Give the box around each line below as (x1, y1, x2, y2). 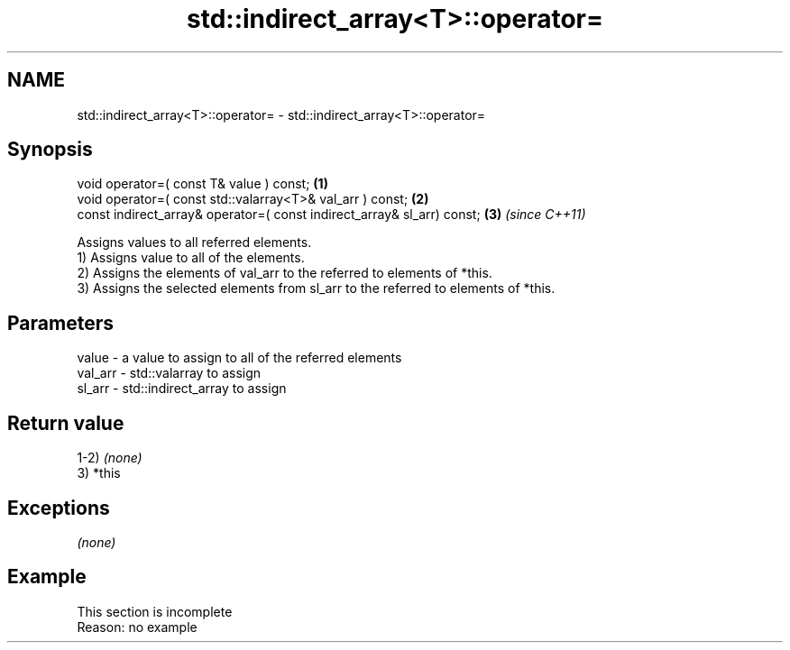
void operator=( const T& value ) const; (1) (77, 176, 328, 192)
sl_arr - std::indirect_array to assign (77, 380, 287, 397)
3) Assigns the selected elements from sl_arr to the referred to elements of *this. (77, 280, 556, 297)
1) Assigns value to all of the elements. (77, 250, 305, 266)
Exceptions (7, 496, 110, 519)
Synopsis (7, 138, 93, 161)
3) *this (77, 465, 121, 481)
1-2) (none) (77, 450, 142, 466)
